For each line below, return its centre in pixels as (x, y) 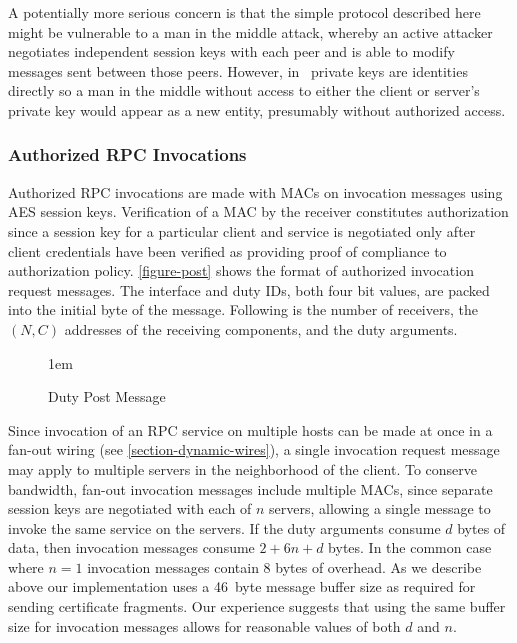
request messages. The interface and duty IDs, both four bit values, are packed (249, 289)
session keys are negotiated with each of (130, 508)
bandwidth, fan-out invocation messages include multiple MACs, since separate (250, 488)
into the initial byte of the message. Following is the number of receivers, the (243, 309)
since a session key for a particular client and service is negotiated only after (242, 230)
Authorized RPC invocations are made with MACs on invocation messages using (255, 191)
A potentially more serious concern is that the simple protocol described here (244, 12)
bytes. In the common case (410, 547)
